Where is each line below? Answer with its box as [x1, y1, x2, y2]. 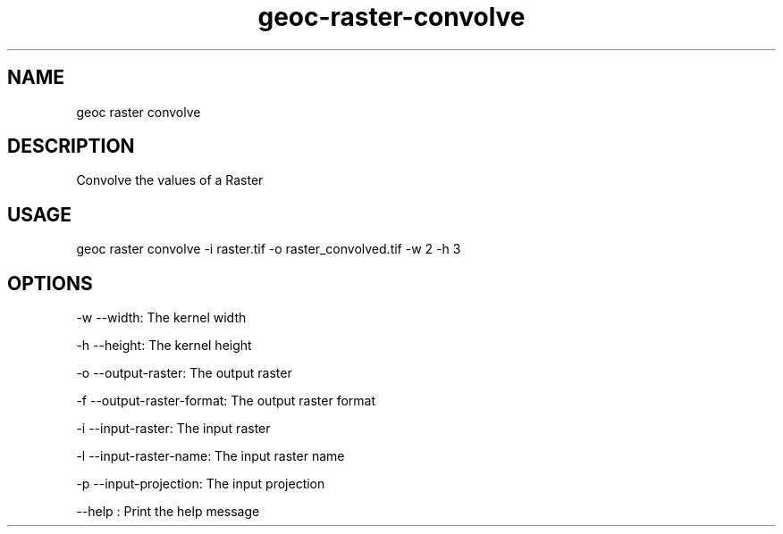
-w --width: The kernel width [76, 310, 247, 326]
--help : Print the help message [76, 504, 260, 520]
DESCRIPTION [7, 135, 135, 158]
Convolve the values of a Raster [76, 172, 264, 188]
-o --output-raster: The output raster [76, 365, 292, 381]
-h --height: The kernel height [76, 338, 252, 354]
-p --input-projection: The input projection [76, 476, 325, 492]
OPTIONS [7, 271, 93, 295]
